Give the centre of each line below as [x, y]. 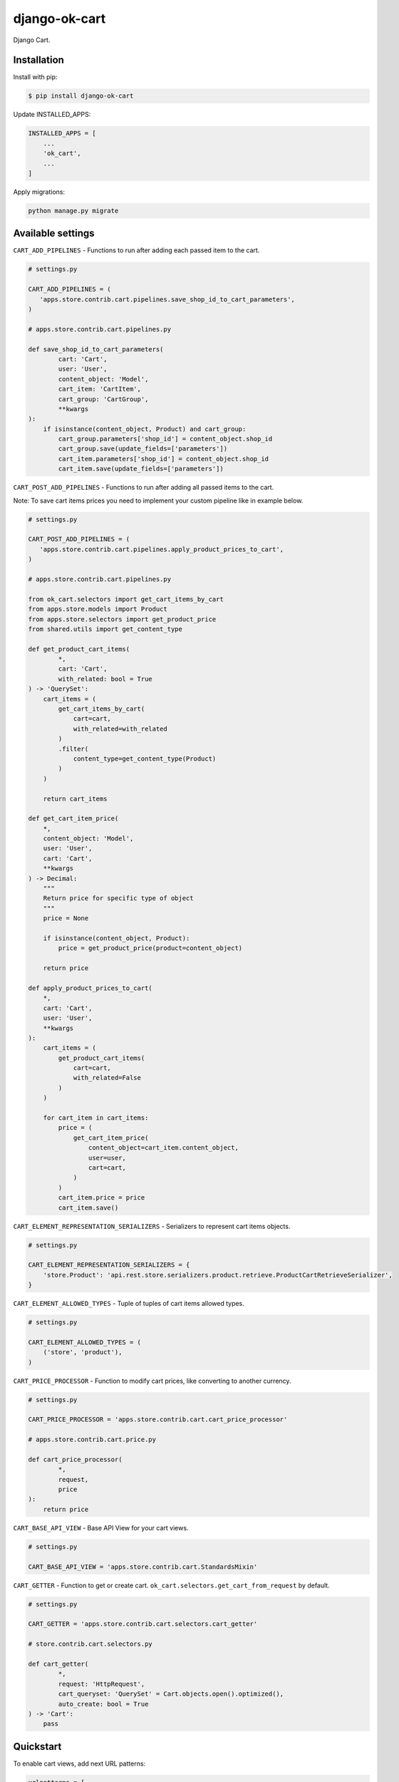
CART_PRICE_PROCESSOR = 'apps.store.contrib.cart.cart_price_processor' [158, 1420]
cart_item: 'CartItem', [100, 389]
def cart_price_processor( [75, 1459]
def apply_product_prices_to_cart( [90, 988]
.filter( [73, 749]
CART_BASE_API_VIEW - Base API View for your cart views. [101, 1528]
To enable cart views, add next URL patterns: [79, 1763]
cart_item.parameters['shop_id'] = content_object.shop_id [164, 459]
